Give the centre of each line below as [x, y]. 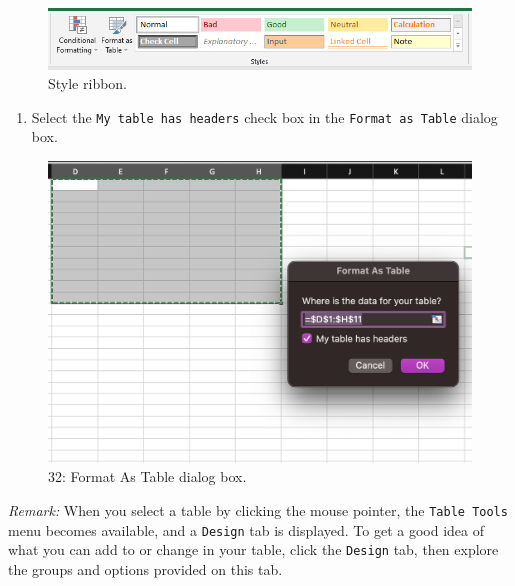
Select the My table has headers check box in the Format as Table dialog [264, 116]
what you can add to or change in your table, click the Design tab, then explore [253, 549]
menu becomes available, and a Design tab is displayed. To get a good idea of [246, 529]
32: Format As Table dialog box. [147, 476]
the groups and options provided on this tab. [145, 569]
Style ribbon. [88, 83]
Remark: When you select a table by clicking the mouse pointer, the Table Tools [258, 510]
